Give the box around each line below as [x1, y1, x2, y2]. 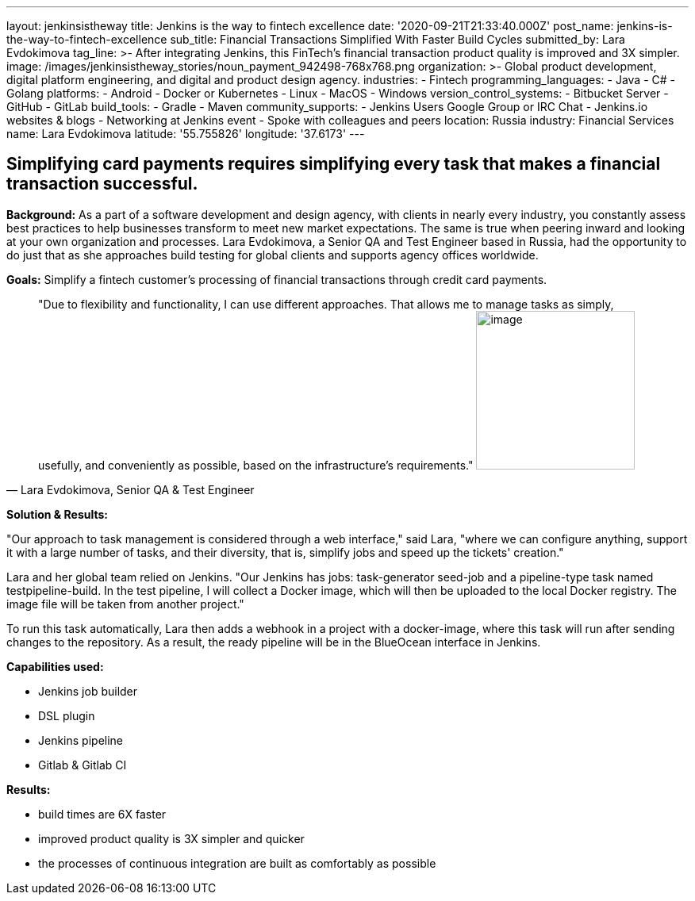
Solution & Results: [6, 507, 108, 521]
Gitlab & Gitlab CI [38, 757, 127, 772]
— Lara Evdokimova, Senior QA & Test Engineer [6, 482, 255, 497]
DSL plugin [38, 708, 95, 723]
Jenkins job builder [38, 684, 138, 698]
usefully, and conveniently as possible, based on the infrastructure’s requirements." [38, 458, 474, 472]
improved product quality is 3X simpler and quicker [38, 831, 305, 845]
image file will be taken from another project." [6, 596, 244, 611]
